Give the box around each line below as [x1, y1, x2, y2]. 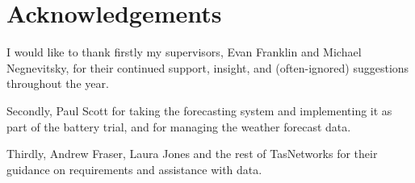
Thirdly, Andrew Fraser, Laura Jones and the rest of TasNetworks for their [6, 145, 378, 162]
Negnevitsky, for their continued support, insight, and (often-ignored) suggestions [6, 59, 409, 76]
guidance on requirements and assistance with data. [6, 160, 262, 177]
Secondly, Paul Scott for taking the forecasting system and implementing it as [6, 102, 392, 119]
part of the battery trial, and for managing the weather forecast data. [6, 118, 351, 135]
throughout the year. [6, 75, 109, 92]
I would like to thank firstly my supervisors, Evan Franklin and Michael [6, 44, 362, 60]
